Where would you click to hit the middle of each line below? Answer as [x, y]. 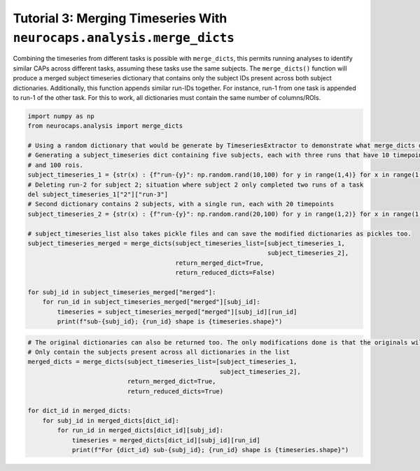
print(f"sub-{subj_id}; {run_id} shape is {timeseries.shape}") [170, 322]
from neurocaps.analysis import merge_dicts [105, 126]
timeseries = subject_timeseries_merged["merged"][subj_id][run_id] [177, 312]
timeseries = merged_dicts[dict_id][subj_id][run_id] [166, 440]
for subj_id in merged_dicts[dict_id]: [111, 420]
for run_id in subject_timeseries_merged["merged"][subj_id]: [151, 302]
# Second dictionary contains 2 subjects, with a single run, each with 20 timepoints [181, 204]
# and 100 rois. [56, 165]
